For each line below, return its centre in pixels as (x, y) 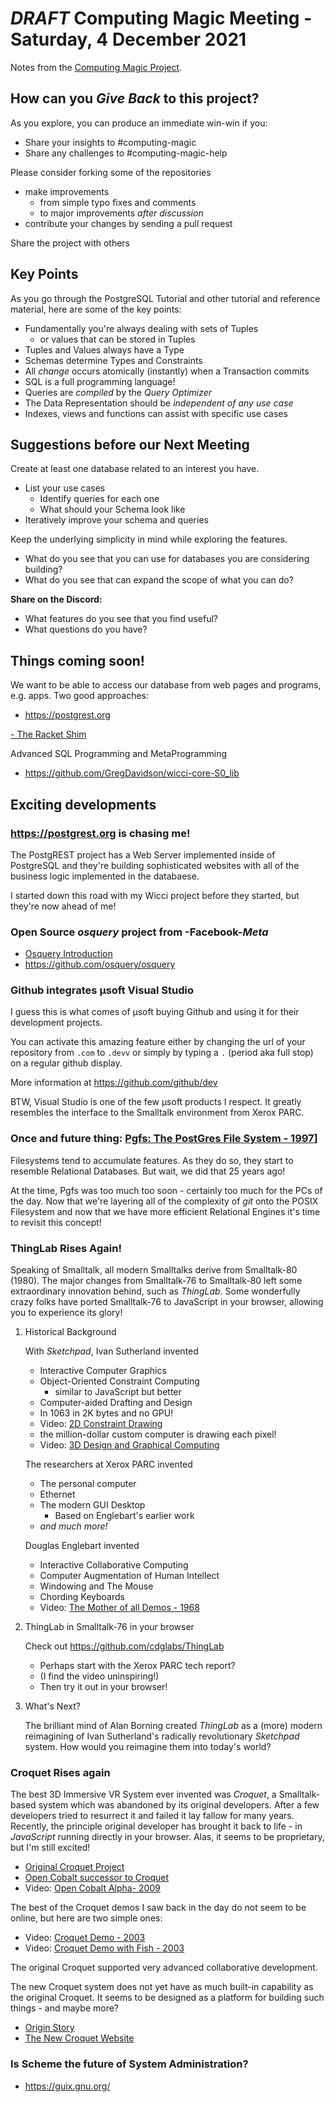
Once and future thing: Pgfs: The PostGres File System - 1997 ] (164, 1139)
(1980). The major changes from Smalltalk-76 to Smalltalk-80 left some (156, 1281)
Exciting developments (83, 804)
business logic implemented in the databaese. (105, 876)
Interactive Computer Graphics (103, 1371)
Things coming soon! (77, 660)
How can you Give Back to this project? (135, 98)
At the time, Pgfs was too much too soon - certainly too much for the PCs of (166, 1190)
